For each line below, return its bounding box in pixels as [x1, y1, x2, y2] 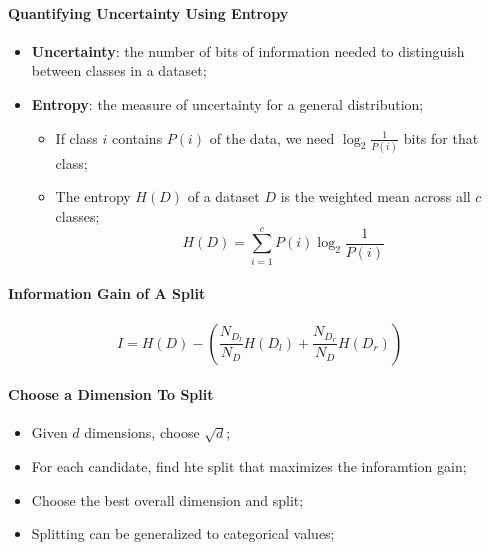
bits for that [403, 127, 479, 148]
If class [55, 127, 98, 148]
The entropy [55, 186, 131, 207]
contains [111, 127, 163, 148]
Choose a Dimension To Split [8, 384, 214, 405]
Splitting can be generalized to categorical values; [31, 523, 335, 544]
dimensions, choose [84, 422, 200, 443]
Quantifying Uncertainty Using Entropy [8, 2, 289, 23]
